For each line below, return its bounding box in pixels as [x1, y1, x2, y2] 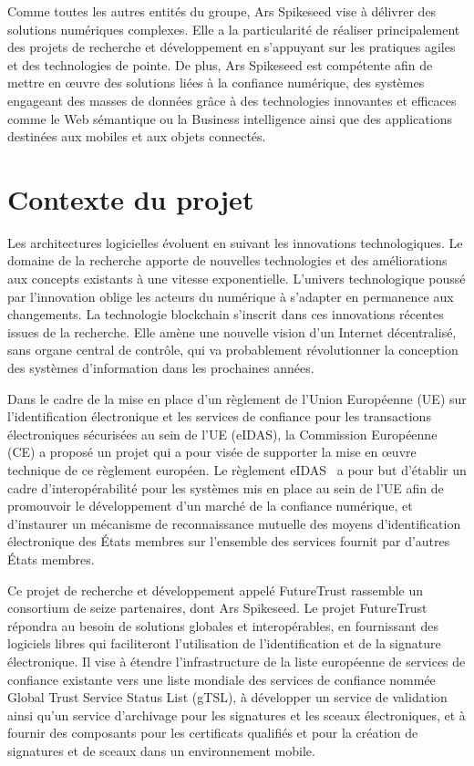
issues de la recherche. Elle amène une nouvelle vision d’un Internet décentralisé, [7, 322, 457, 341]
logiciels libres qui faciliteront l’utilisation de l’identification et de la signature [7, 634, 441, 653]
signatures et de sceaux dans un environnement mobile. [7, 740, 315, 760]
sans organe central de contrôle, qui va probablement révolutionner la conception [7, 340, 459, 359]
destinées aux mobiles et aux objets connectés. [7, 127, 266, 146]
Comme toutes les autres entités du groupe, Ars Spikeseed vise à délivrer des [7, 2, 437, 20]
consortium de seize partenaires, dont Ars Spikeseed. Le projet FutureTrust [7, 598, 428, 617]
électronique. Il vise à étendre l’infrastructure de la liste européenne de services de [7, 651, 466, 670]
